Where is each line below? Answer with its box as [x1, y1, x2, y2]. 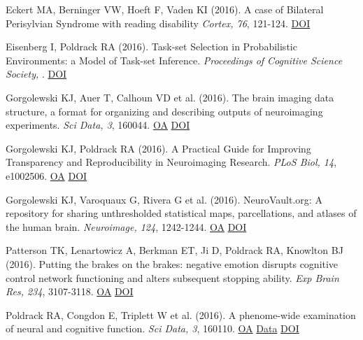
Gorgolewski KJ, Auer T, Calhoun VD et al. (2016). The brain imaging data [6, 90, 334, 104]
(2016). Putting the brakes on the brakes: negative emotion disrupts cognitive [6, 256, 339, 271]
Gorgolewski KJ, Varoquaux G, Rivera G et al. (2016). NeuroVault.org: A [6, 192, 322, 206]
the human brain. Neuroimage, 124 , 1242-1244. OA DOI [6, 219, 247, 234]
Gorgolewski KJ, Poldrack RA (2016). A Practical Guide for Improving [6, 141, 311, 155]
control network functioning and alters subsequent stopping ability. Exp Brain [6, 270, 339, 285]
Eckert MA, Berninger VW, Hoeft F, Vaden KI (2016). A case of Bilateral [6, 2, 324, 16]
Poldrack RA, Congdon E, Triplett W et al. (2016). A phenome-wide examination [6, 307, 356, 322]
